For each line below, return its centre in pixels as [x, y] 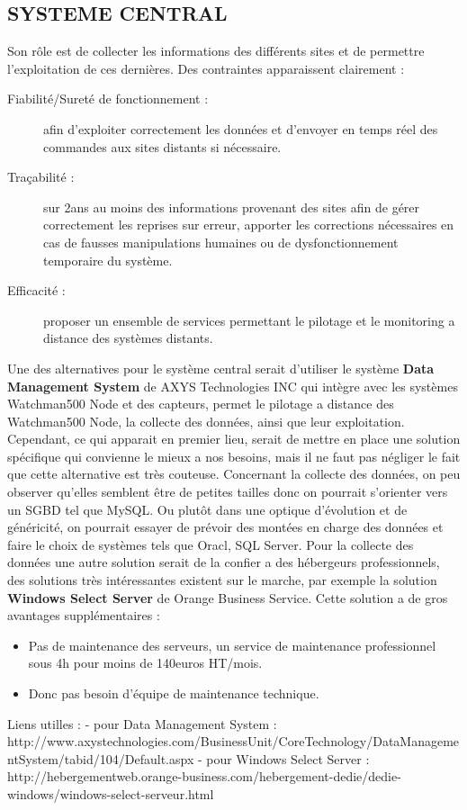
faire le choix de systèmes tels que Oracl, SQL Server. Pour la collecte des [211, 544]
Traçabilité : [41, 177]
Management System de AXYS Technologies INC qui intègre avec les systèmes [233, 386]
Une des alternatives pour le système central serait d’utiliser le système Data [221, 368]
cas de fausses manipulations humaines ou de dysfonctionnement [221, 242]
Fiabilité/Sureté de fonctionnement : [108, 99]
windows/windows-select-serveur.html [111, 793]
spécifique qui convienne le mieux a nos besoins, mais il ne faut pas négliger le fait [234, 456]
